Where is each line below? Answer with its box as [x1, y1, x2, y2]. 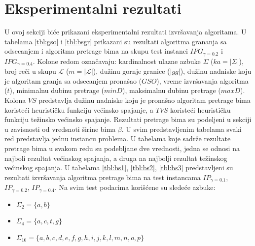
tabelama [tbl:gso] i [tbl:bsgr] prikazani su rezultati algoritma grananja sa [4, 36, 227, 46]
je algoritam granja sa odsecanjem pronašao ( [4, 75, 142, 86]
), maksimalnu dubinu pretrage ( [122, 85, 221, 95]
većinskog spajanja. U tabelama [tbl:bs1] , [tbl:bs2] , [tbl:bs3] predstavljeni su [4, 162, 233, 173]
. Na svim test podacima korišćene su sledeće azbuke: [55, 182, 216, 192]
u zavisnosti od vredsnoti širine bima [4, 123, 116, 134]
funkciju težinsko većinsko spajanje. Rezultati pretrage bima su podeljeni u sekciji [4, 114, 252, 124]
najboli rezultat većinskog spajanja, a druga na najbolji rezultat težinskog [4, 153, 227, 163]
